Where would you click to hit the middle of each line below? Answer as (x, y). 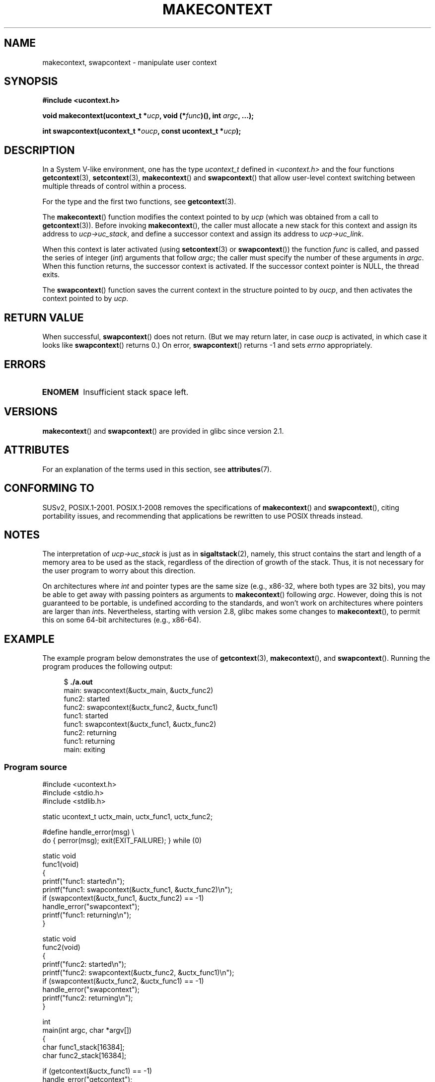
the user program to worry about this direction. (119, 571)
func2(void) (61, 947)
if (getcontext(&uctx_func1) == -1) (97, 1071)
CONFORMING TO (49, 488)
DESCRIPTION (39, 150)
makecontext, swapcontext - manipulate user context (130, 62)
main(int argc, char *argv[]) (87, 1030)
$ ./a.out (78, 682)
